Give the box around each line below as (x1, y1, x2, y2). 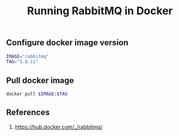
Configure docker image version (6, 37, 129, 48)
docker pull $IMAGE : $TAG (6, 91, 68, 97)
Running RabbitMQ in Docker (27, 4, 173, 18)
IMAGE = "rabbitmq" (6, 53, 49, 59)
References (6, 107, 50, 118)
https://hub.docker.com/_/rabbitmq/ (14, 123, 103, 130)
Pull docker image (6, 75, 74, 86)
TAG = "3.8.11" (6, 59, 39, 65)
